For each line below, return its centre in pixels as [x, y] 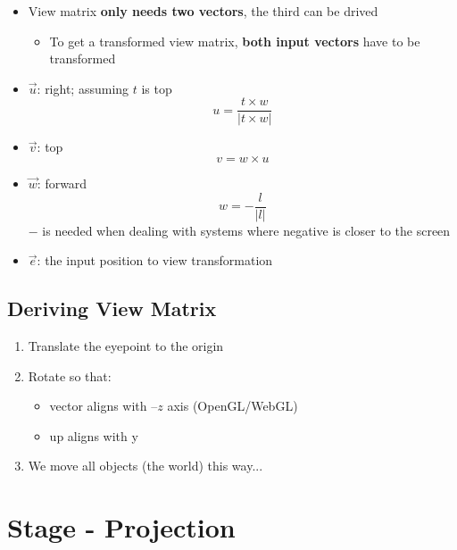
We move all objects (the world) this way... [145, 466]
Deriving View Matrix [112, 308]
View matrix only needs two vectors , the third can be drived [203, 11]
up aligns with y [94, 435]
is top [157, 88]
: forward [62, 183]
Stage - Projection [121, 527]
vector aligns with [98, 406]
